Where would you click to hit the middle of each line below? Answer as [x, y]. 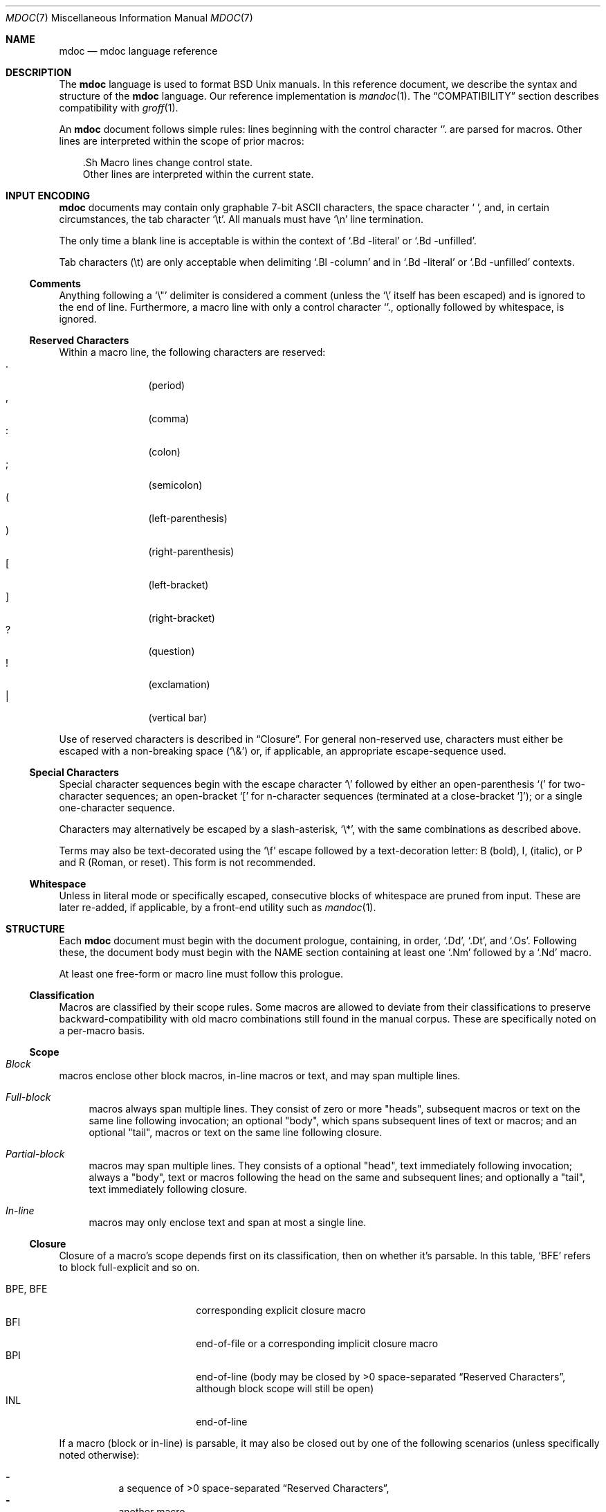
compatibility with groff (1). [119, 108]
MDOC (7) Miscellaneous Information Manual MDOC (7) [129, 18]
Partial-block [35, 1154]
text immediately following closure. [168, 1189]
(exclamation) [179, 684]
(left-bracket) [178, 585]
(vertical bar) [177, 718]
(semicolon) [175, 485]
